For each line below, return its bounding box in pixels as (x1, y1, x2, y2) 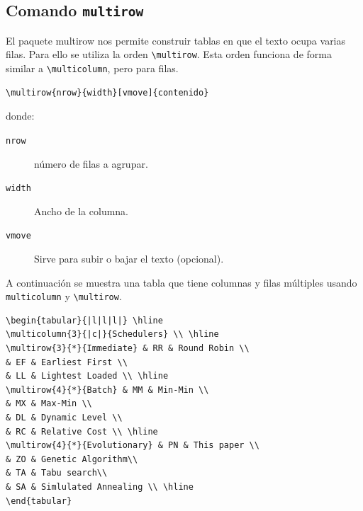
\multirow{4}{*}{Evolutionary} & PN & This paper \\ (6, 440, 259, 451)
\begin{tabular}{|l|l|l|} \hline (6, 315, 163, 326)
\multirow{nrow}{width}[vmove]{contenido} (6, 87, 209, 98)
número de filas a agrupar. (34, 156, 148, 171)
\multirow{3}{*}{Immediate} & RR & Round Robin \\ (6, 343, 250, 354)
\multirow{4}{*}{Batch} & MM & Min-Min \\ (6, 384, 209, 395)
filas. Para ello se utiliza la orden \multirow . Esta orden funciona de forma (6, 47, 332, 62)
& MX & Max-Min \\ (6, 398, 92, 409)
